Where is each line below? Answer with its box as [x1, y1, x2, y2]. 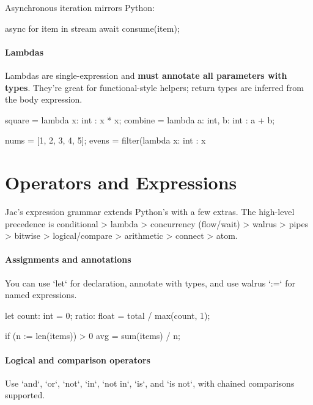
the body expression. [5, 93, 83, 106]
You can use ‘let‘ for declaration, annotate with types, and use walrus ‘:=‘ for [5, 276, 295, 289]
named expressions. [5, 288, 77, 301]
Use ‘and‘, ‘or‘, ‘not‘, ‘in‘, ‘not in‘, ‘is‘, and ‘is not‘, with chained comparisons [5, 376, 295, 389]
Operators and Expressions [5, 170, 237, 195]
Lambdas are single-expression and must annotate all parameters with [5, 68, 287, 81]
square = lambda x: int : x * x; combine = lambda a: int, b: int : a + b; [5, 113, 275, 126]
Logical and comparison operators [5, 353, 150, 366]
